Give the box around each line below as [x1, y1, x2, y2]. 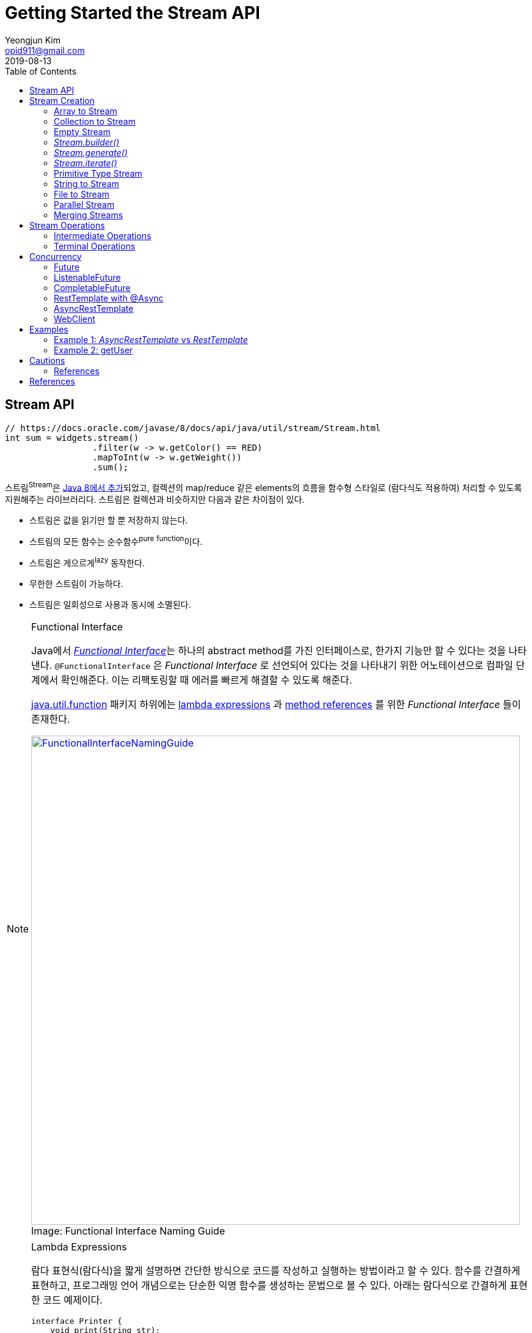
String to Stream [54, 178, 119, 189]
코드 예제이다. [43, 1293, 103, 1306]
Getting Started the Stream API [5, 2, 260, 23]
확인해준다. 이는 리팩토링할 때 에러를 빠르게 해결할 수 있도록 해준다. [60, 673, 352, 686]
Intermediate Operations [54, 230, 151, 241]
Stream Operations [29, 220, 105, 231]
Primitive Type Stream [54, 168, 142, 179]
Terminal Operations [54, 240, 136, 251]
